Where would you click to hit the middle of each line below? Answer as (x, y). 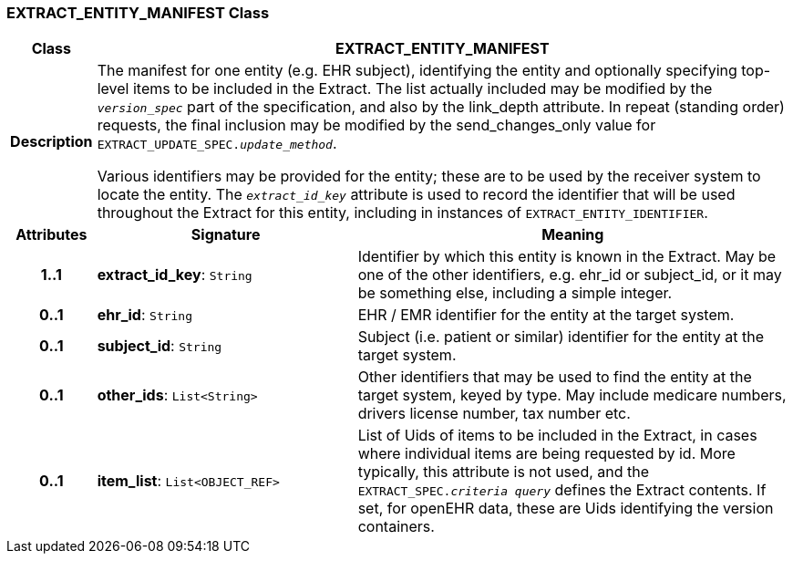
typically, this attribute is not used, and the (504, 472)
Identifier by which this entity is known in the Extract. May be (567, 257)
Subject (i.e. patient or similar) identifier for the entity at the (561, 337)
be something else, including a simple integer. (515, 293)
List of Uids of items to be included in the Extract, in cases (557, 436)
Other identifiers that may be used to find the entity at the (555, 377)
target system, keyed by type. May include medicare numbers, (572, 395)
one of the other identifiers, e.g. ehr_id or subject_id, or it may (570, 275)
